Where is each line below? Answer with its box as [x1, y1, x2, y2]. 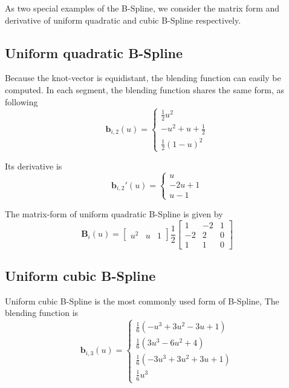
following [5, 95, 38, 108]
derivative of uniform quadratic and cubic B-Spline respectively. [5, 13, 241, 26]
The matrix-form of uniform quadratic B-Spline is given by [5, 207, 223, 220]
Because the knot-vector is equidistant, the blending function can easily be [5, 71, 281, 84]
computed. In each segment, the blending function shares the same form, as [5, 83, 285, 96]
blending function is [5, 306, 79, 319]
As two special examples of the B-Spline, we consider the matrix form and [5, 2, 280, 14]
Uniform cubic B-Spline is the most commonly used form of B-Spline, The [5, 294, 279, 307]
